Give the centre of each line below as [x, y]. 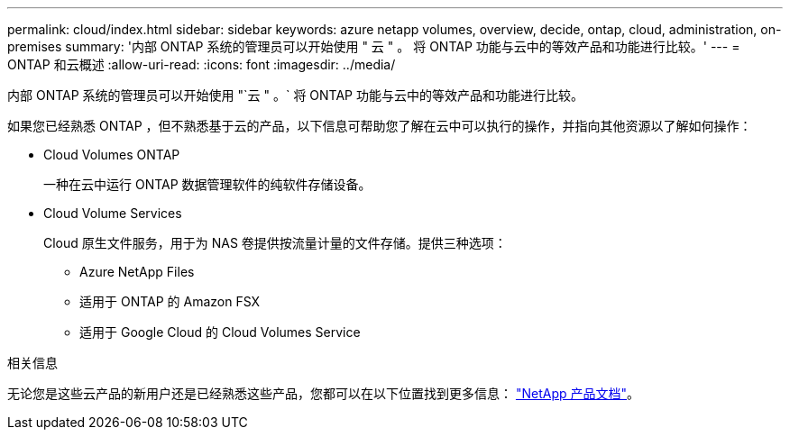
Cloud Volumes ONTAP [112, 155]
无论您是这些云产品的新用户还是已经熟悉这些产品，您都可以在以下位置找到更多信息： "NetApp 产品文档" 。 [324, 393]
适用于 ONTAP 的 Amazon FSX [170, 301]
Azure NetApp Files [137, 272]
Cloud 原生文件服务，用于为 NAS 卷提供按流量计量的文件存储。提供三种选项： [275, 243]
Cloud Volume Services [113, 213]
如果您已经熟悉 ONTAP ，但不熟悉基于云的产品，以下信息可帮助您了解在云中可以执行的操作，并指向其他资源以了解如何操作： [380, 126]
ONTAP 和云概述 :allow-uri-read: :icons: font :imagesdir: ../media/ [202, 64]
